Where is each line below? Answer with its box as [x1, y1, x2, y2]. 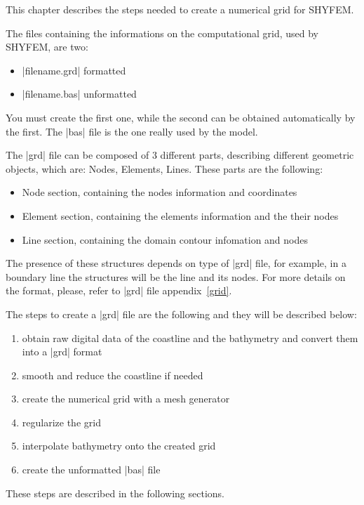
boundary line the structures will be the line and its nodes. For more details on [6, 269, 346, 284]
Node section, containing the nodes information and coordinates [22, 185, 297, 199]
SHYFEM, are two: [6, 39, 88, 54]
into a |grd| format [22, 344, 102, 359]
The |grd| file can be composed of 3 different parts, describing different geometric [6, 147, 354, 162]
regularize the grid [22, 414, 101, 429]
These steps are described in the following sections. [6, 485, 225, 500]
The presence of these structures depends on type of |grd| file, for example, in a [6, 256, 346, 270]
